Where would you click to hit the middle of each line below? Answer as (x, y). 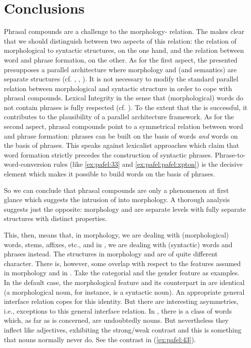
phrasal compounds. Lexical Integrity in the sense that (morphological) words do (124, 98)
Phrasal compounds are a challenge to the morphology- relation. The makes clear (124, 31)
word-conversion (28, 164)
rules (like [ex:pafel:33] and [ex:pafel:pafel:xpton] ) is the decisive (148, 164)
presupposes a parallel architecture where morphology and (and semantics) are (120, 69)
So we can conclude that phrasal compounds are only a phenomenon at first (117, 190)
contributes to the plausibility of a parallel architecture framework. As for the (119, 117)
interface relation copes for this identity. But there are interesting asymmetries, (121, 301)
